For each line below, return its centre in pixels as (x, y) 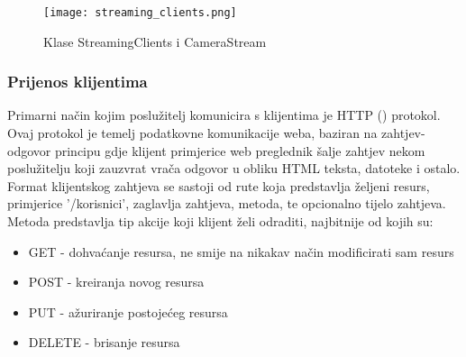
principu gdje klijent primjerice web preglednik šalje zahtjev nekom (240, 150)
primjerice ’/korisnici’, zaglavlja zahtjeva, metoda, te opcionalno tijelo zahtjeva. (227, 203)
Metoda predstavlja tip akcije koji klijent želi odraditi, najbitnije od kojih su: (220, 221)
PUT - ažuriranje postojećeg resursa (128, 311)
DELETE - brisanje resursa (104, 342)
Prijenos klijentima (78, 82)
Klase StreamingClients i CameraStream (155, 41)
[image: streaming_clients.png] (140, 13)
